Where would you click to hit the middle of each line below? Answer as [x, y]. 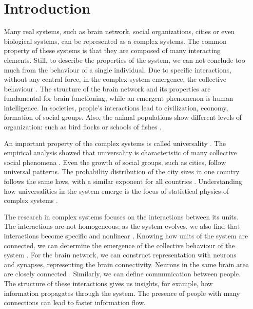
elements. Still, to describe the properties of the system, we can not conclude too [125, 60]
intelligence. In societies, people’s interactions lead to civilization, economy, [116, 107]
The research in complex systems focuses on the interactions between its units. [121, 216]
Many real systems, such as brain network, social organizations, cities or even [119, 31]
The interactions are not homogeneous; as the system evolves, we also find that [122, 226]
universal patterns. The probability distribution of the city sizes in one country [122, 172]
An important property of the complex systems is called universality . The [115, 143]
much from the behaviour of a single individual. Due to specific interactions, [118, 69]
